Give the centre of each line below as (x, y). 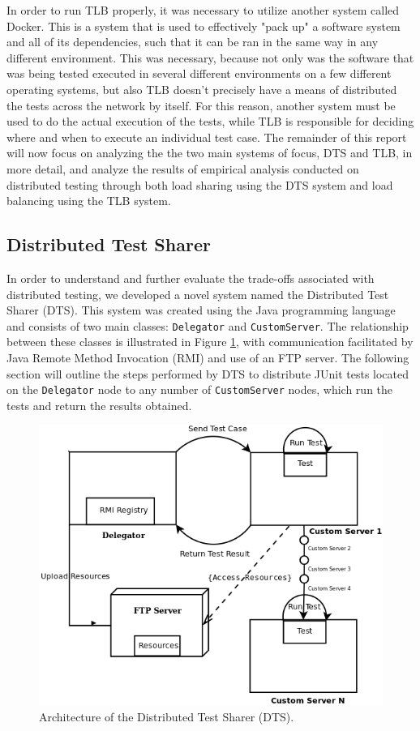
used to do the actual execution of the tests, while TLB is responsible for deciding (210, 121)
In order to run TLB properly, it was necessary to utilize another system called (203, 10)
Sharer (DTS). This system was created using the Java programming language (201, 310)
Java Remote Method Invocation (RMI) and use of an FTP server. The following (208, 357)
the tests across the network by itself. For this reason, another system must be (201, 105)
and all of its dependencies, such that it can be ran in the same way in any (193, 42)
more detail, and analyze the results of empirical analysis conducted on (183, 168)
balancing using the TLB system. (89, 201)
